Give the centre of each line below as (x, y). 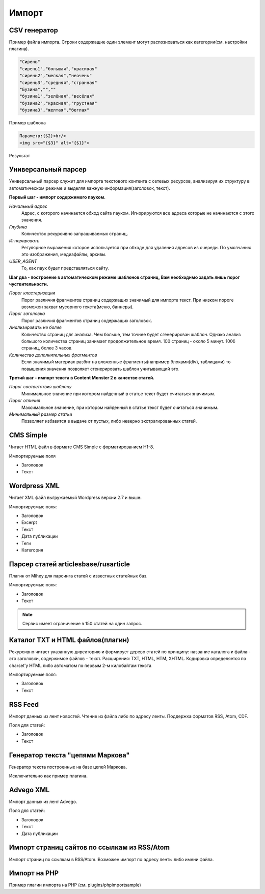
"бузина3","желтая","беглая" (54, 110)
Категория (32, 550)
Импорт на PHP (34, 873)
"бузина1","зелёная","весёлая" (57, 96)
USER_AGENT (23, 261)
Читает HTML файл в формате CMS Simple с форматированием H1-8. (82, 447)
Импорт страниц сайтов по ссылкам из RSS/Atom (90, 848)
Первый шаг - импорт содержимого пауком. (57, 197)
